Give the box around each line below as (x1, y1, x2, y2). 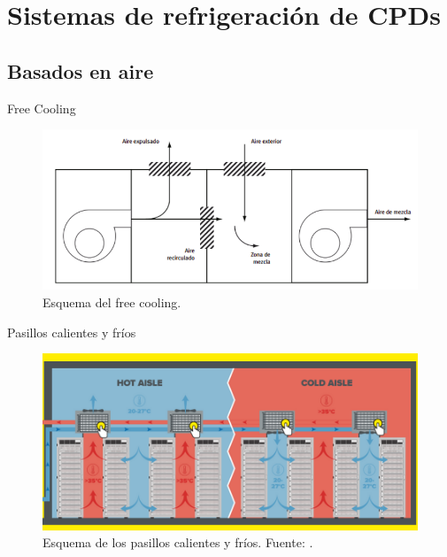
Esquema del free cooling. (42, 293, 181, 312)
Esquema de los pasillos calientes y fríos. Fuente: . (42, 533, 313, 552)
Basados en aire (7, 57, 154, 84)
